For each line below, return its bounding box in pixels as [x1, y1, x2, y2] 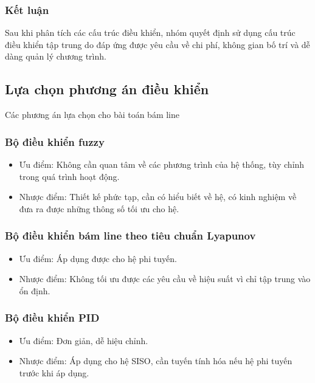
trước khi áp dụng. [19, 366, 89, 379]
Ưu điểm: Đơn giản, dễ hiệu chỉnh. [19, 334, 148, 347]
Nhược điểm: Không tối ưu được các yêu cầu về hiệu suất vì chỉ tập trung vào [19, 272, 311, 285]
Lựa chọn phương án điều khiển [5, 80, 209, 98]
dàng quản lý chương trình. [5, 50, 106, 63]
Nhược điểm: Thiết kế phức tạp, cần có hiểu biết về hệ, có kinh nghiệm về [19, 190, 297, 203]
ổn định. [19, 284, 50, 297]
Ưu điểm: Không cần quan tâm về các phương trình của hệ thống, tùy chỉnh [19, 158, 305, 171]
